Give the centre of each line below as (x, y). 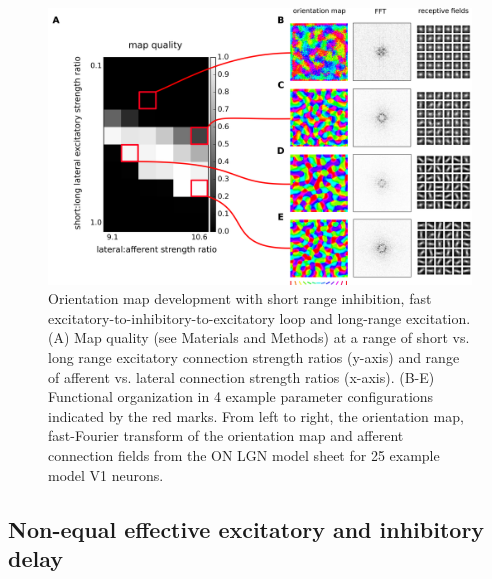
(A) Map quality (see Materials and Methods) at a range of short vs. (259, 337)
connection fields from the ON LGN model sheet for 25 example (244, 454)
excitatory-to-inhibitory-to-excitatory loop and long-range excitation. (259, 317)
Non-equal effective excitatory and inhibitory (246, 528)
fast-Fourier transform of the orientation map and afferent (226, 435)
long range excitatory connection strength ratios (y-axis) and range (254, 356)
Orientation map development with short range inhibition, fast (240, 298)
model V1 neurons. (106, 474)
